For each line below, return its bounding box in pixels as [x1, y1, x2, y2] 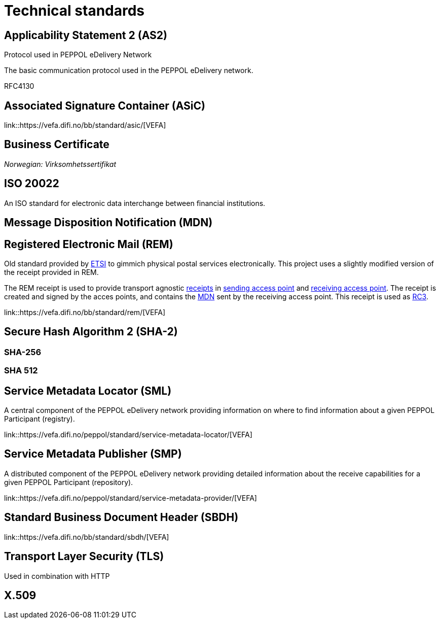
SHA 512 [4, 365, 38, 376]
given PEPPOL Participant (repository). [4, 477, 133, 487]
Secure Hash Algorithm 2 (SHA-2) [4, 325, 178, 338]
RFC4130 [4, 82, 34, 91]
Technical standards [4, 2, 145, 19]
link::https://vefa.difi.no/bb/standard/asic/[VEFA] [4, 121, 166, 130]
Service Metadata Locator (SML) [4, 384, 172, 397]
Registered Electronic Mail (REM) [4, 237, 173, 251]
